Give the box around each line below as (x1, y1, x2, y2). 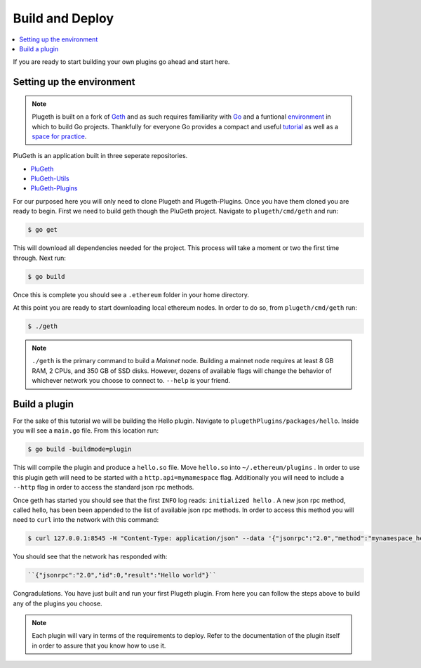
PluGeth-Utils (30, 174, 69, 183)
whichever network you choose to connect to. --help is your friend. (32, 376, 231, 385)
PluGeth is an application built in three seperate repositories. (13, 152, 188, 160)
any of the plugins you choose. (13, 599, 102, 608)
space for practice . (32, 132, 87, 140)
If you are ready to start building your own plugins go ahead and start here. (13, 58, 230, 66)
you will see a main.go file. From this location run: (13, 426, 159, 435)
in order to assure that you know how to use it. (32, 641, 166, 650)
